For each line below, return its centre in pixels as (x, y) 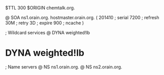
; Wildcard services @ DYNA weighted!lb (48, 32)
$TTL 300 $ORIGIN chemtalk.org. (40, 8)
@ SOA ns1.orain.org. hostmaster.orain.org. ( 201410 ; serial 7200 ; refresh (82, 17)
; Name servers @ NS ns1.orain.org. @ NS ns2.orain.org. (64, 67)
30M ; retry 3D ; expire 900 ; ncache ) (45, 23)
